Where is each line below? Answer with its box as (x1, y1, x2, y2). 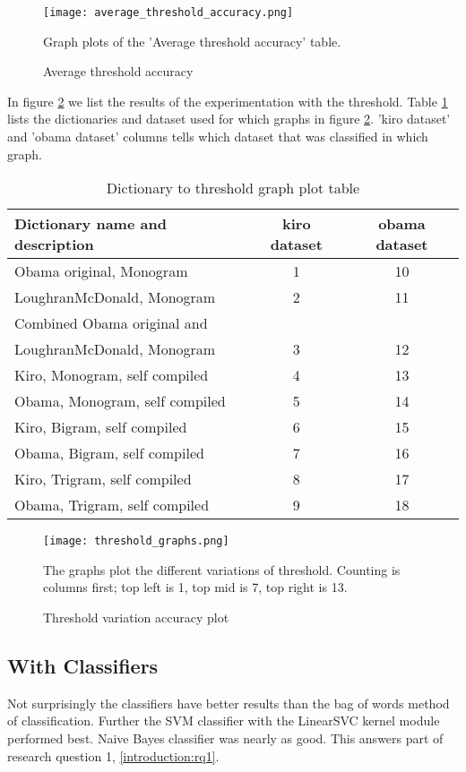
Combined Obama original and (14, 313, 208, 334)
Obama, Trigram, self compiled (14, 494, 210, 516)
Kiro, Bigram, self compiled (14, 416, 187, 438)
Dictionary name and (14, 213, 167, 235)
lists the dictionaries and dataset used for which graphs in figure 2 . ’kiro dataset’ (7, 109, 451, 128)
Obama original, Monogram (14, 261, 188, 282)
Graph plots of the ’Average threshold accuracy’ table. (43, 31, 341, 50)
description (14, 234, 94, 255)
